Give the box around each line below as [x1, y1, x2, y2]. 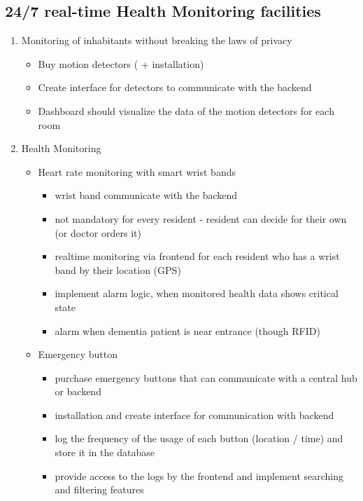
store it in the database [55, 445, 155, 460]
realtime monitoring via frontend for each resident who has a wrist [55, 249, 340, 263]
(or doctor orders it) [55, 225, 141, 240]
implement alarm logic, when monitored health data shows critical [55, 286, 339, 301]
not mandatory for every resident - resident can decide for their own [55, 211, 347, 226]
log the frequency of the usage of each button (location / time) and [55, 431, 343, 446]
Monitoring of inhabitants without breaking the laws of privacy [21, 33, 292, 48]
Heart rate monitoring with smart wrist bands [38, 164, 236, 179]
